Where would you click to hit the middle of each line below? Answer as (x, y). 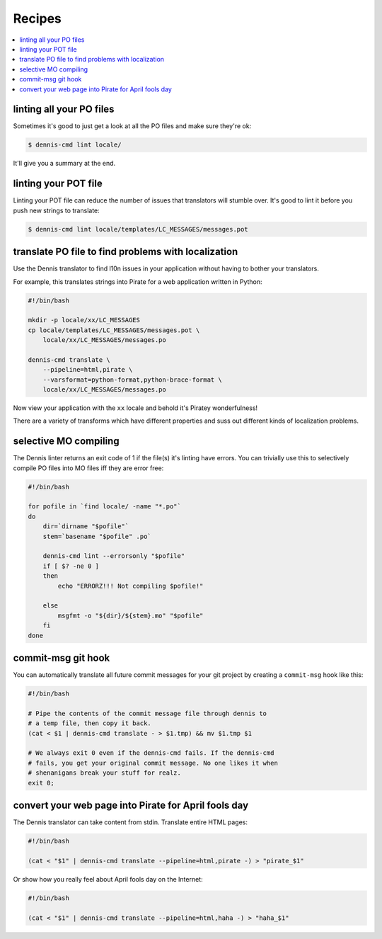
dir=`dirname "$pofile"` (86, 527)
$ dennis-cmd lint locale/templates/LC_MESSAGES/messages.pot (138, 229)
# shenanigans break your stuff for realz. (105, 773)
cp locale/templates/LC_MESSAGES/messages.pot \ (114, 330)
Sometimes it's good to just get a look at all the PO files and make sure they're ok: (132, 126)
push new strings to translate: (57, 210)
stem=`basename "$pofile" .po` (97, 536)
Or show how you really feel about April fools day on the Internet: (108, 879)
